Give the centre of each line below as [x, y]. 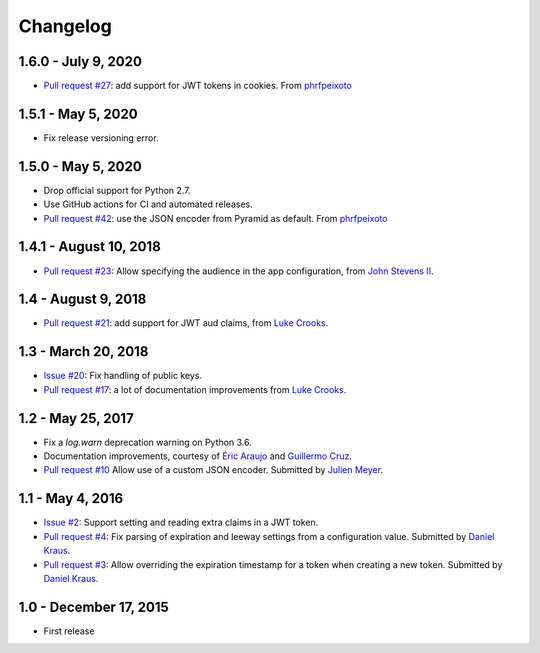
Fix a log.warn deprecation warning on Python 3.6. [147, 442]
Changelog [65, 26]
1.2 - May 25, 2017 [76, 418]
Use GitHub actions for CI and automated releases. [148, 204]
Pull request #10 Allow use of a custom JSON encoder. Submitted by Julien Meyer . [213, 470]
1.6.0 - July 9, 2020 [80, 61]
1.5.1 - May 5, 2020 [78, 113]
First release [69, 631]
